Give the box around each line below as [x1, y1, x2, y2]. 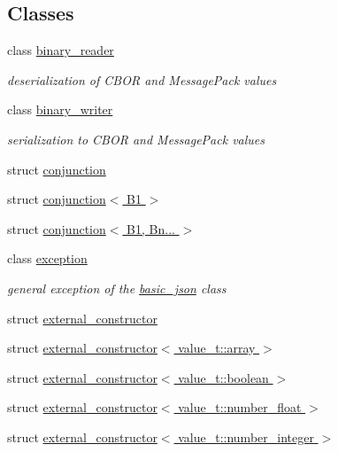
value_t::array [178, 339, 256, 357]
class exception [7, 249, 88, 268]
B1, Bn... [127, 219, 175, 238]
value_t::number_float [178, 398, 302, 417]
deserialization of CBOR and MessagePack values [7, 70, 277, 89]
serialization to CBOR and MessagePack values [7, 129, 265, 148]
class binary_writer [7, 100, 113, 119]
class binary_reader [7, 41, 114, 59]
